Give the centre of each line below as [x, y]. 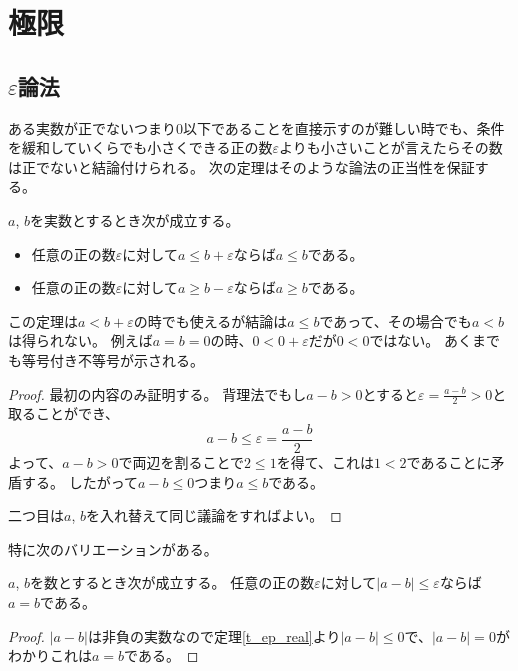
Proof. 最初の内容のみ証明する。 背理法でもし [157, 393]
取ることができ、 [64, 413]
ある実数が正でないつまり [92, 127]
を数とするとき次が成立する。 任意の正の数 [172, 582]
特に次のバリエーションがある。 [113, 548]
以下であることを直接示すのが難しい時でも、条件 [344, 127]
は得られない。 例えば [80, 340]
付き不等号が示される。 [126, 359]
